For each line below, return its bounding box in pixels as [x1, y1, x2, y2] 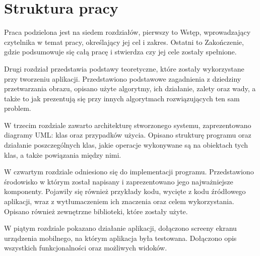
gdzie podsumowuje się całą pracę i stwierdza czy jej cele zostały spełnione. [4, 46, 237, 57]
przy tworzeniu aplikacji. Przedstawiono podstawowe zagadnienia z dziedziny [4, 73, 241, 84]
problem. [4, 103, 31, 113]
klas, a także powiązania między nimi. [4, 149, 121, 160]
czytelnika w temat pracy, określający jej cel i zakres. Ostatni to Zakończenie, [4, 36, 244, 47]
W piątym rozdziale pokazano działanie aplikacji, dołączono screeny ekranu [4, 223, 237, 233]
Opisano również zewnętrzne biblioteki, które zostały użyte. [4, 206, 188, 216]
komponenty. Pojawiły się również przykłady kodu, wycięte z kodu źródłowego [4, 186, 246, 197]
